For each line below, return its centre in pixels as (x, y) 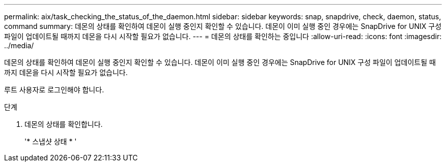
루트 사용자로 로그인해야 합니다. (54, 90)
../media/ (19, 45)
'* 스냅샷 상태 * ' (51, 141)
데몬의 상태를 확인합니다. (64, 124)
